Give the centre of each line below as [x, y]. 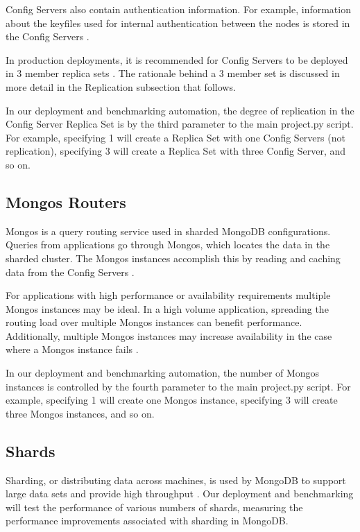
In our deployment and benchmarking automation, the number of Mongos [163, 373]
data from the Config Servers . [70, 272]
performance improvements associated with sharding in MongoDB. [147, 521]
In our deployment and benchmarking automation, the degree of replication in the [180, 110]
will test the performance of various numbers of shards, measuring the [154, 507]
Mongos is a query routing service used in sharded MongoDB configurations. [168, 231]
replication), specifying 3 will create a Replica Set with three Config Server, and [176, 151]
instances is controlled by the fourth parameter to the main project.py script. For [178, 386]
